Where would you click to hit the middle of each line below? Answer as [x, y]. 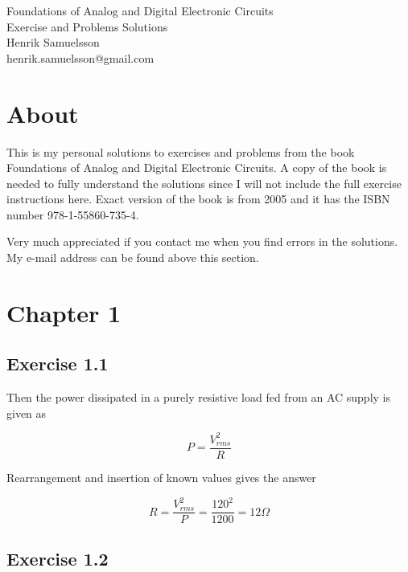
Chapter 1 [64, 312]
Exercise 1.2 [58, 558]
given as [27, 413]
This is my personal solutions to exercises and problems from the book [181, 151]
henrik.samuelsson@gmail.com [80, 57]
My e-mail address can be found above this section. [133, 257]
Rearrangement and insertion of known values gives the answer [161, 477]
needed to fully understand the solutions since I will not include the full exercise [204, 183]
